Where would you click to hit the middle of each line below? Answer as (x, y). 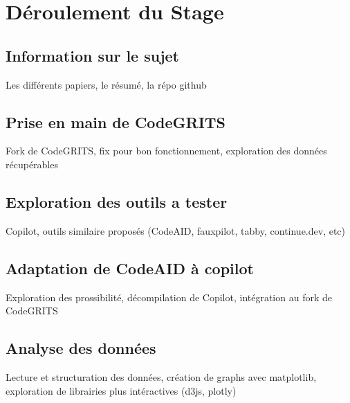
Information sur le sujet (92, 55)
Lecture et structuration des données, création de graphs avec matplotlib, (161, 376)
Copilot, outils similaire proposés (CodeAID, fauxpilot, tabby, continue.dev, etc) (176, 230)
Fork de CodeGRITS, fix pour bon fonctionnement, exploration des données (166, 151)
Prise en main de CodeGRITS (116, 122)
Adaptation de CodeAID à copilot (130, 268)
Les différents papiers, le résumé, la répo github (106, 84)
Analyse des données (81, 348)
